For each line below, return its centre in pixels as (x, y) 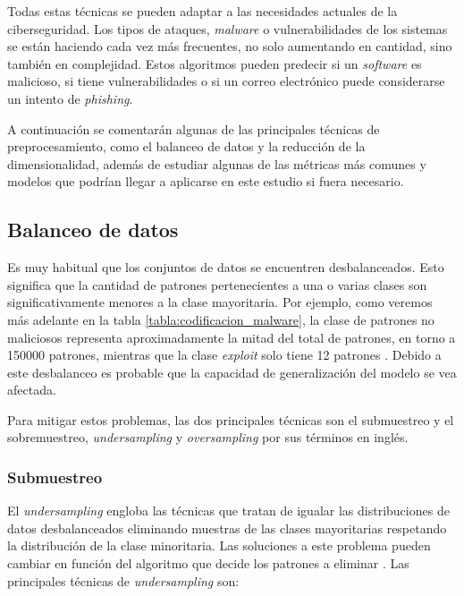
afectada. (32, 390)
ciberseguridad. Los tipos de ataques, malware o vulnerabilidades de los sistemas (228, 28)
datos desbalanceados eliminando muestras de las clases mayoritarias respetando (227, 528)
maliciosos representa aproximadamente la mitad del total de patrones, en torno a (232, 337)
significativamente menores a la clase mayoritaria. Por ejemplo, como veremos (220, 302)
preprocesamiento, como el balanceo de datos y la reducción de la (186, 146)
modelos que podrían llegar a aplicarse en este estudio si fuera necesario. (206, 181)
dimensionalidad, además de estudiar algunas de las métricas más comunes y (217, 163)
